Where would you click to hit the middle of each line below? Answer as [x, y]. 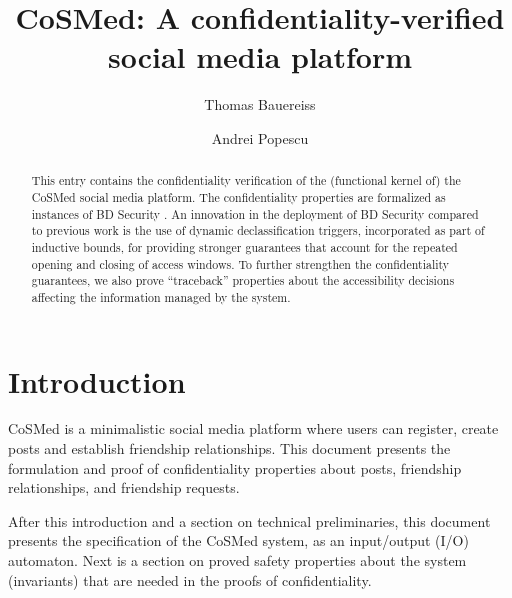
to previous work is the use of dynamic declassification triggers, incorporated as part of [258, 230]
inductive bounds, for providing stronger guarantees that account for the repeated [244, 246]
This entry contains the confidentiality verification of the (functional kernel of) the [246, 180]
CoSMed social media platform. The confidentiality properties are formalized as [238, 196]
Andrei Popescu [260, 137]
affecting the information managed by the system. [161, 296]
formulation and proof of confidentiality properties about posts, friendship [235, 467]
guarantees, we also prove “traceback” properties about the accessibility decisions [243, 280]
